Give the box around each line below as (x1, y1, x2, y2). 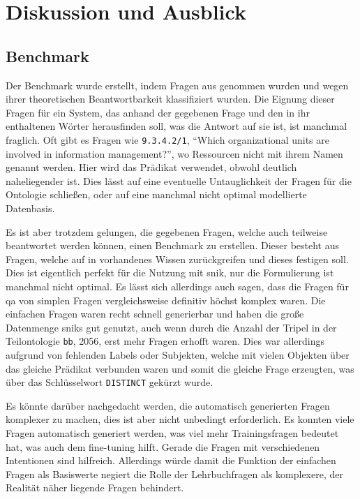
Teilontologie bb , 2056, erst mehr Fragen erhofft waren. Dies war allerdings (6, 334, 324, 348)
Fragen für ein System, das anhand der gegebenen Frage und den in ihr (6, 105, 310, 119)
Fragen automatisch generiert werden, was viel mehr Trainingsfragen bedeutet (6, 426, 339, 440)
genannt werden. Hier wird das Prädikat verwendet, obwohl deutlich (6, 160, 297, 174)
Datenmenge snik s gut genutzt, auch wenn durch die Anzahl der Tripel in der (6, 320, 337, 334)
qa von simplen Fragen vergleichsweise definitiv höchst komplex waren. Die (6, 292, 326, 307)
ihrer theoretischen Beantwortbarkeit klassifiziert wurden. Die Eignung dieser (6, 91, 335, 106)
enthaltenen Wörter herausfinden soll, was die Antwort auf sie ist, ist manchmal (6, 119, 347, 133)
